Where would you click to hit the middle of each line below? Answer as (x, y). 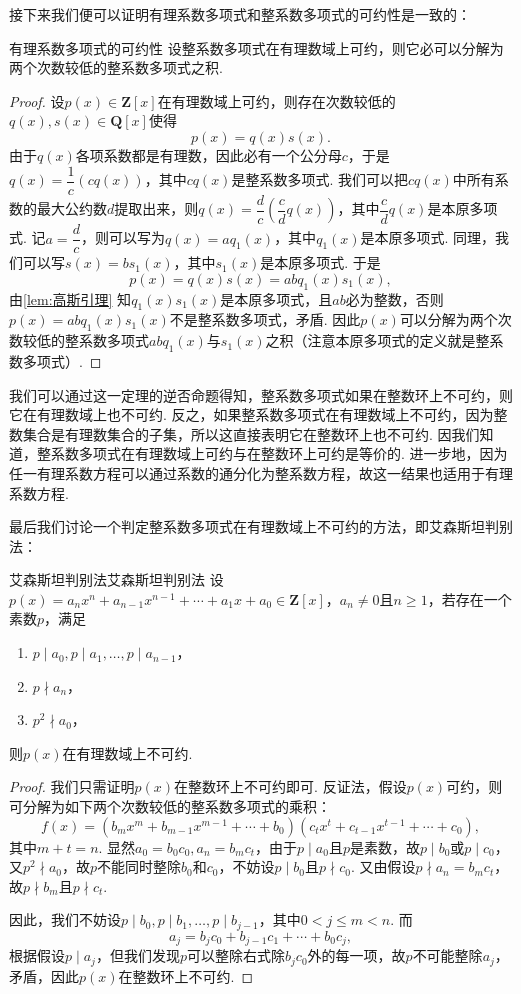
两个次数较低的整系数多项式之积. (116, 67)
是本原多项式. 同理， (428, 237)
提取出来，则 (156, 208)
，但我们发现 (137, 955)
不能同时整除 (139, 866)
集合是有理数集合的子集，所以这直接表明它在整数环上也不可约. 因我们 (251, 433)
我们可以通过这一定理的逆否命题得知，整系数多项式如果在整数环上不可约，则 (261, 394)
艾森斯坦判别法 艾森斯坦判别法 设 (116, 579)
